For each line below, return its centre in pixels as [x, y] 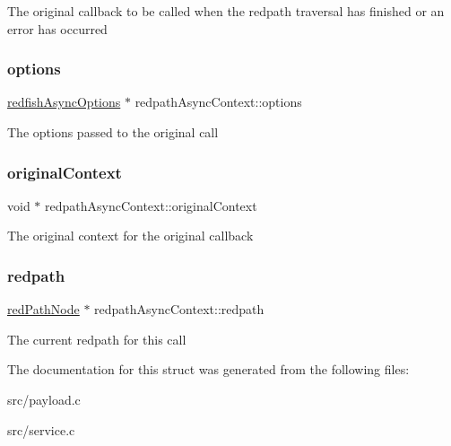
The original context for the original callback [130, 236]
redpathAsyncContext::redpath [179, 309]
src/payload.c [44, 399]
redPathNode [43, 309]
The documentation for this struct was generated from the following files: [208, 369]
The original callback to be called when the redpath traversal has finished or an [226, 11]
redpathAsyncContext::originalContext [151, 205]
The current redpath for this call [97, 339]
